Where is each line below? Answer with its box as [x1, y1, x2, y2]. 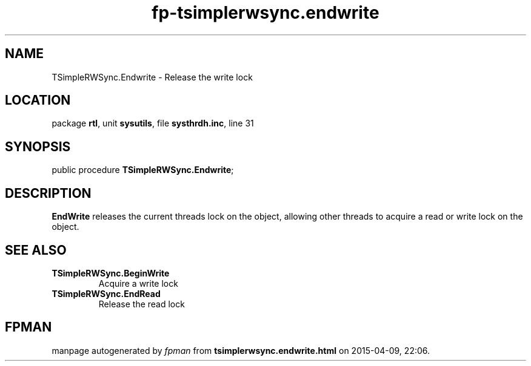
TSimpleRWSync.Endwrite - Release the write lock [52, 71, 253, 82]
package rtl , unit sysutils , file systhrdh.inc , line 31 [52, 118, 254, 129]
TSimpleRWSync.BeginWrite [52, 267, 170, 278]
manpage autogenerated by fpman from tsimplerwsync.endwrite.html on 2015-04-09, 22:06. [52, 345, 430, 356]
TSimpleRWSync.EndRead [52, 288, 161, 299]
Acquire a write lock [98, 278, 178, 289]
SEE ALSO [5, 242, 67, 258]
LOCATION [5, 93, 71, 108]
